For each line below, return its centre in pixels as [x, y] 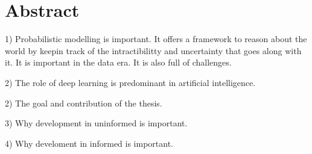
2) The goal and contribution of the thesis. [84, 103]
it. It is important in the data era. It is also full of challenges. [118, 62]
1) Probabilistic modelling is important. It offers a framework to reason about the [156, 39]
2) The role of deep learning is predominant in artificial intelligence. [130, 82]
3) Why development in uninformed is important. [96, 123]
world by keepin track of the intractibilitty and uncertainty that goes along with [153, 50]
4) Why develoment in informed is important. [89, 143]
